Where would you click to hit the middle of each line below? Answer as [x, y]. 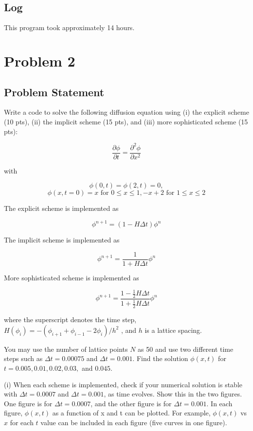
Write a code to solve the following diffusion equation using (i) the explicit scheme [126, 112]
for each [22, 422]
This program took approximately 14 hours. [69, 27]
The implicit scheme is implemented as [62, 240]
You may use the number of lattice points [66, 349]
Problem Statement [54, 92]
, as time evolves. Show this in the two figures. [173, 394]
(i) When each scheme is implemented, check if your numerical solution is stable [123, 384]
